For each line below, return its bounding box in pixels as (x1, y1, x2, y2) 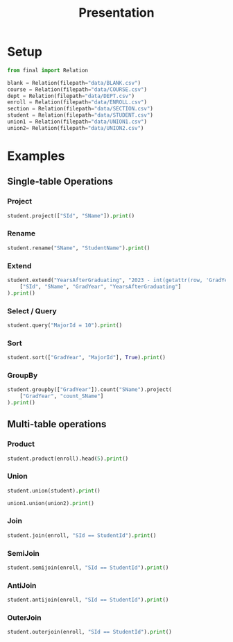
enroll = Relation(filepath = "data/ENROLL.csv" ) (7, 99, 148, 106)
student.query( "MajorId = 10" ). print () (7, 322, 123, 329)
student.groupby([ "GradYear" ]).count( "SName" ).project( (7, 386, 172, 393)
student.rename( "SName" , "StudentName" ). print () (7, 245, 150, 252)
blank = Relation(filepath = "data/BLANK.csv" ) (7, 79, 141, 86)
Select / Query (7, 306, 57, 315)
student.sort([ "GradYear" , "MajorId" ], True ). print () (7, 354, 166, 361)
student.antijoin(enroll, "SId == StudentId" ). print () (7, 596, 169, 604)
